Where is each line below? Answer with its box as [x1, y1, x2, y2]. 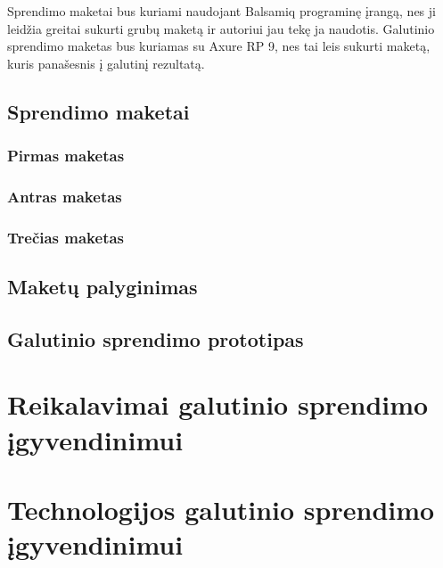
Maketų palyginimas [7, 273, 198, 300]
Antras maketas [7, 185, 122, 207]
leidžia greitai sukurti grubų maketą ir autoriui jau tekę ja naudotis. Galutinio [7, 19, 435, 37]
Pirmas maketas [7, 144, 125, 167]
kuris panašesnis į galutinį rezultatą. [7, 54, 205, 72]
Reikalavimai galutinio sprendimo [7, 386, 429, 423]
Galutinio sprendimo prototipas [7, 325, 304, 352]
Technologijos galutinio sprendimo [7, 491, 435, 527]
